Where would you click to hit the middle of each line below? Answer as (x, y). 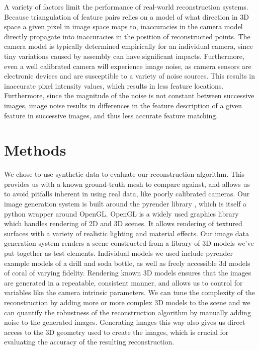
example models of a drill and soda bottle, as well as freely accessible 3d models (127, 263)
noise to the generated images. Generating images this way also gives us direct (125, 322)
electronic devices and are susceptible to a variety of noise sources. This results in (129, 76)
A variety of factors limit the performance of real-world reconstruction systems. (126, 7)
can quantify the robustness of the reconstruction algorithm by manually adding (127, 312)
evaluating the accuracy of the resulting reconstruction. (89, 342)
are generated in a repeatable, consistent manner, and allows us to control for (123, 282)
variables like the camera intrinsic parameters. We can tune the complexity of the (129, 292)
